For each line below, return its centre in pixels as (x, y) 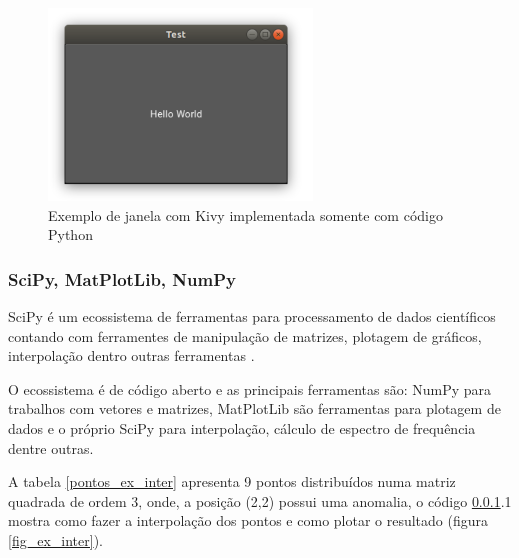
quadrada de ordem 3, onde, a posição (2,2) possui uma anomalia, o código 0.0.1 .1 (260, 500)
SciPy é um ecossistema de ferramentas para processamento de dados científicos (252, 315)
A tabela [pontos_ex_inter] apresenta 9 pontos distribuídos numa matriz (232, 481)
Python (70, 234)
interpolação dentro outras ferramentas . (131, 355)
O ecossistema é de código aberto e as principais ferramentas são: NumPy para (250, 388)
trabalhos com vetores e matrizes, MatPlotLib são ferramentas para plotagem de (254, 408)
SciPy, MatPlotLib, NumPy (122, 278)
